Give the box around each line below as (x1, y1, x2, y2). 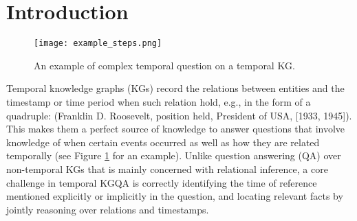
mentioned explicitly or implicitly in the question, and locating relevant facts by (6, 189, 343, 203)
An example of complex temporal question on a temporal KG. (34, 58, 295, 72)
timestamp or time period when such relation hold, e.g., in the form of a (6, 94, 311, 108)
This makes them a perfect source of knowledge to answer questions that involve (6, 121, 345, 136)
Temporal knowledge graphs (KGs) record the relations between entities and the (6, 81, 345, 95)
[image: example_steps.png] (34, 38, 162, 49)
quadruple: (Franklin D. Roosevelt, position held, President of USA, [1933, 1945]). (6, 108, 352, 122)
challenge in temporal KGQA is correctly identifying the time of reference (6, 175, 317, 189)
